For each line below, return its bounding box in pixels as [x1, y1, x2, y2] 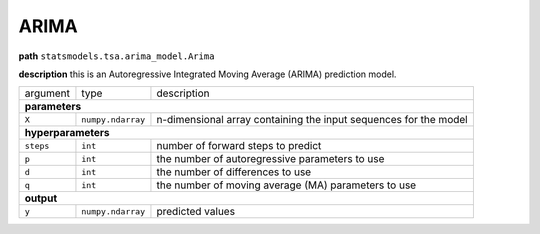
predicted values [156, 205, 235, 219]
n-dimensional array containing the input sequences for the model [156, 113, 469, 127]
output [24, 191, 58, 205]
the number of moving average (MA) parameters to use [156, 178, 417, 192]
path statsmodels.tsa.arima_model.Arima [18, 50, 215, 62]
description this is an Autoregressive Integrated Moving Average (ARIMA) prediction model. [18, 68, 397, 80]
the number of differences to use [156, 165, 312, 179]
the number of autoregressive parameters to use [156, 152, 385, 166]
